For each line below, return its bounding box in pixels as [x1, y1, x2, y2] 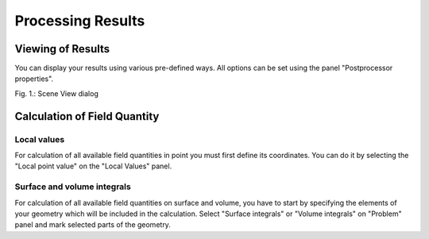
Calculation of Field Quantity [14, 110, 160, 123]
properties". [14, 74, 54, 83]
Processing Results [14, 12, 145, 29]
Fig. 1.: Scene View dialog [14, 88, 99, 98]
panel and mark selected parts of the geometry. [14, 220, 171, 229]
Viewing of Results [14, 42, 110, 56]
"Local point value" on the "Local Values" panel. [14, 161, 172, 171]
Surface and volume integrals [14, 181, 131, 192]
